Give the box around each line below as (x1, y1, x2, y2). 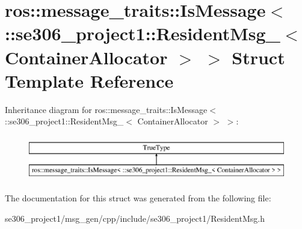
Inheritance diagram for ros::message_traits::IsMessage (5, 103, 208, 115)
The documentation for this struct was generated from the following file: (5, 192, 271, 204)
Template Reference (5, 68, 174, 93)
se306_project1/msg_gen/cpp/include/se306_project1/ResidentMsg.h (5, 212, 265, 224)
